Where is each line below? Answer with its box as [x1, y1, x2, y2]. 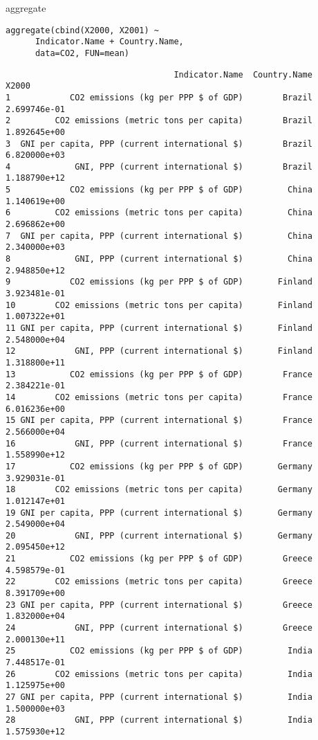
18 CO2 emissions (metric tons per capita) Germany [6, 485, 312, 495]
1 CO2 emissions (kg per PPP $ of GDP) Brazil [6, 92, 312, 102]
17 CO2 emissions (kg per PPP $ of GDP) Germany [6, 461, 312, 471]
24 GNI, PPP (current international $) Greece [6, 623, 312, 633]
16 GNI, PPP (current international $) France [6, 438, 312, 449]
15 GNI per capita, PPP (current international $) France [6, 415, 312, 426]
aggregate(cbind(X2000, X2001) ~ [6, 25, 159, 35]
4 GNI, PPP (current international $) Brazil [6, 161, 312, 172]
